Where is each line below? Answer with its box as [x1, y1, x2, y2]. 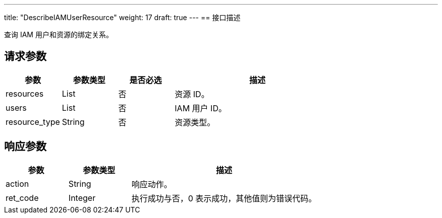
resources [6, 88, 44, 99]
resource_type [6, 116, 60, 127]
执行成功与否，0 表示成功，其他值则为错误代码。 [131, 193, 317, 203]
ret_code [6, 192, 39, 203]
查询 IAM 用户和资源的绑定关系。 [4, 30, 113, 39]
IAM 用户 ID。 [175, 103, 227, 113]
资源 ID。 [175, 89, 209, 99]
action [6, 178, 29, 189]
